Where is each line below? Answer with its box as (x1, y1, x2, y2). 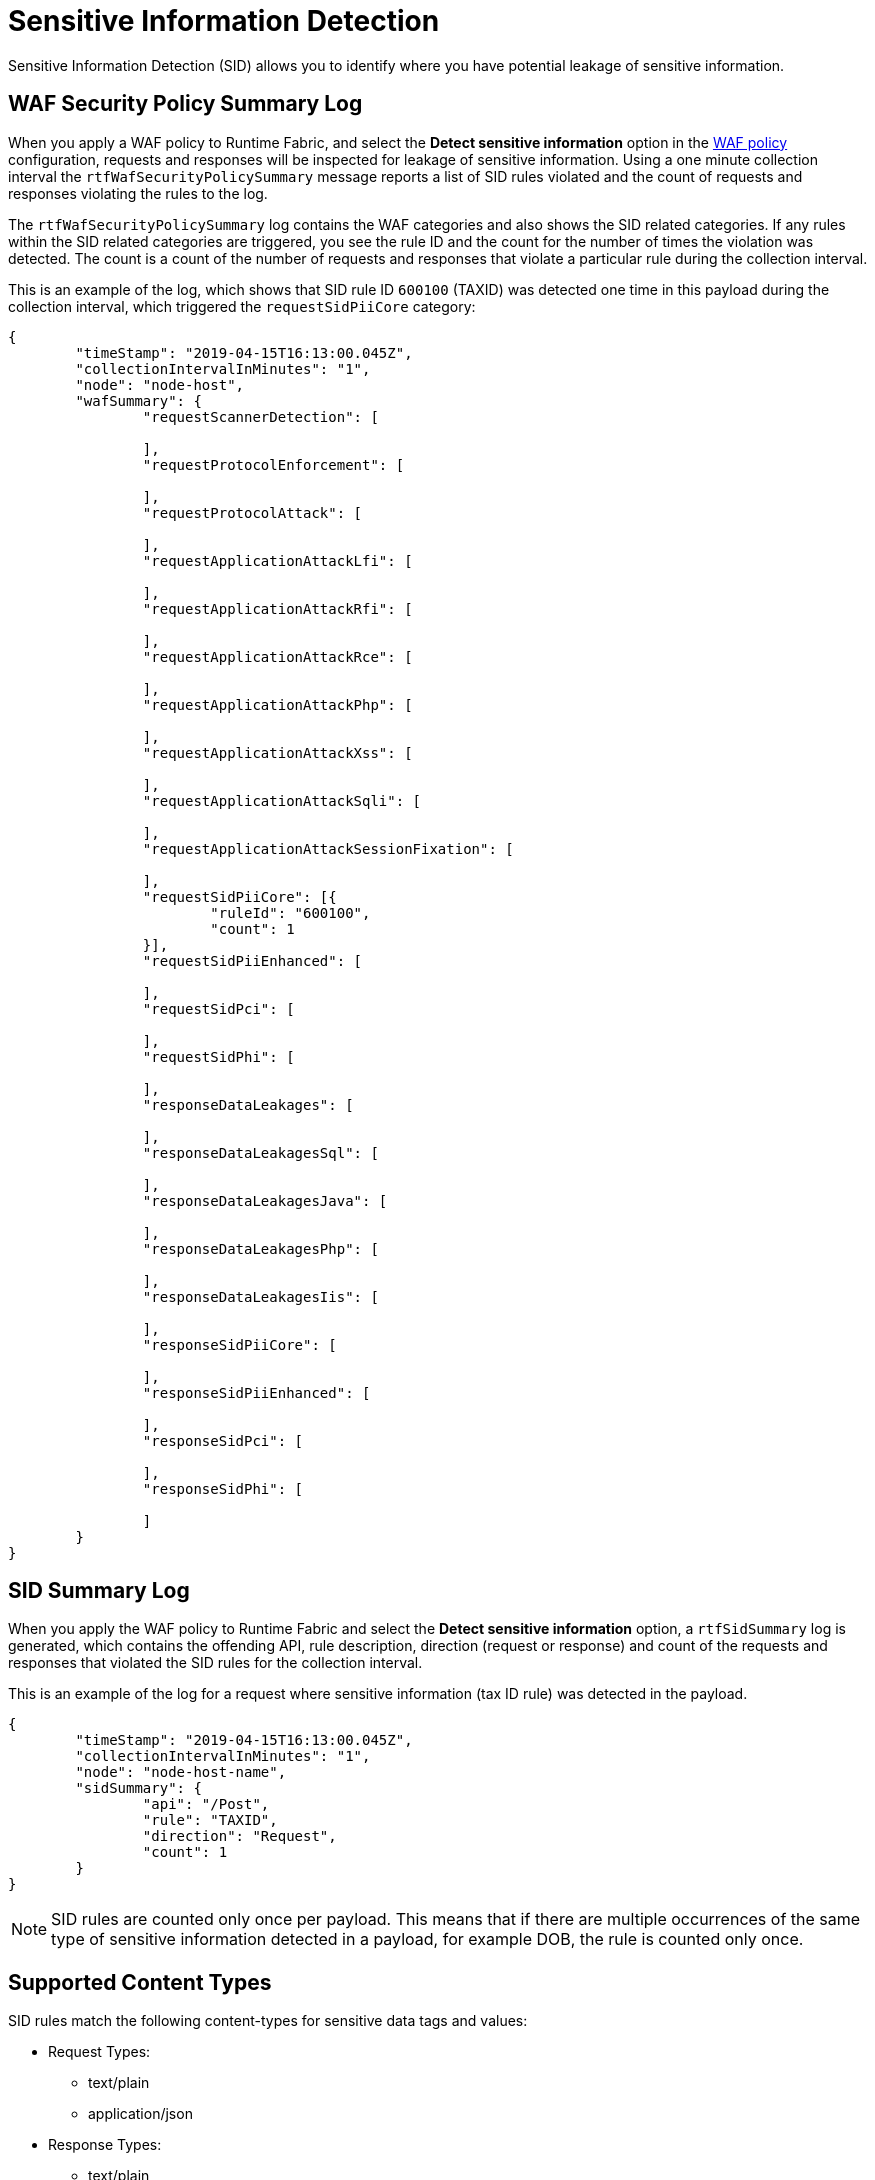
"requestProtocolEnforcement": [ (142, 456, 405, 473)
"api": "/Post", (142, 1796, 270, 1813)
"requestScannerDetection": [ (142, 408, 379, 425)
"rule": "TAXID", (142, 1812, 278, 1829)
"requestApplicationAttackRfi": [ (142, 600, 413, 617)
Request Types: (48, 2043, 151, 2061)
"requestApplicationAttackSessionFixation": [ (142, 840, 514, 857)
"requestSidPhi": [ (142, 1048, 295, 1065)
